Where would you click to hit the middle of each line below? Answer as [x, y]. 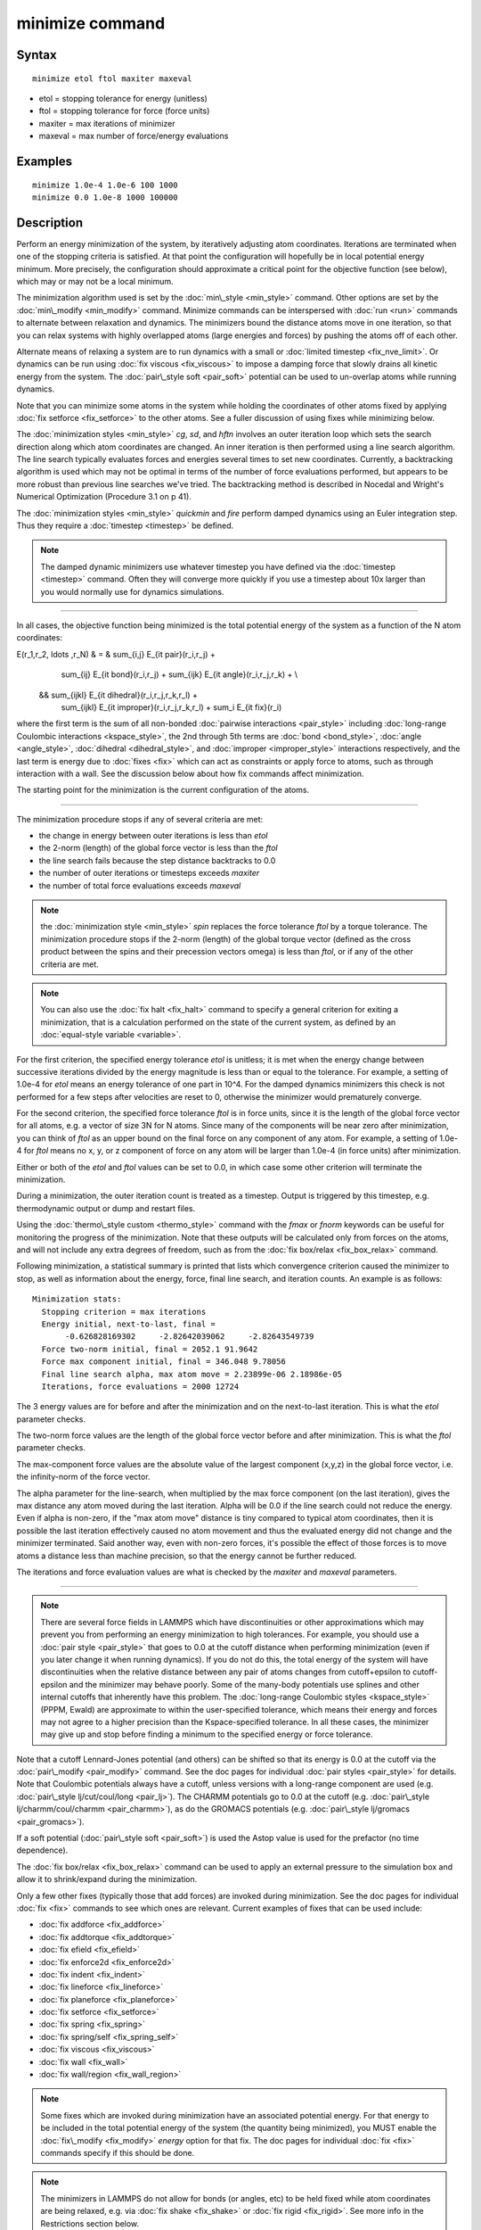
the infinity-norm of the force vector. [83, 1477]
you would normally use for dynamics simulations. [132, 591]
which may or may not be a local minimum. [95, 281]
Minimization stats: [77, 1299]
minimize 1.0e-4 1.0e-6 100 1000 [105, 185]
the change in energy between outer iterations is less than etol [153, 836]
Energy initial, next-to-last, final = [128, 1324]
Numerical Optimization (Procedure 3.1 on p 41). [104, 497]
